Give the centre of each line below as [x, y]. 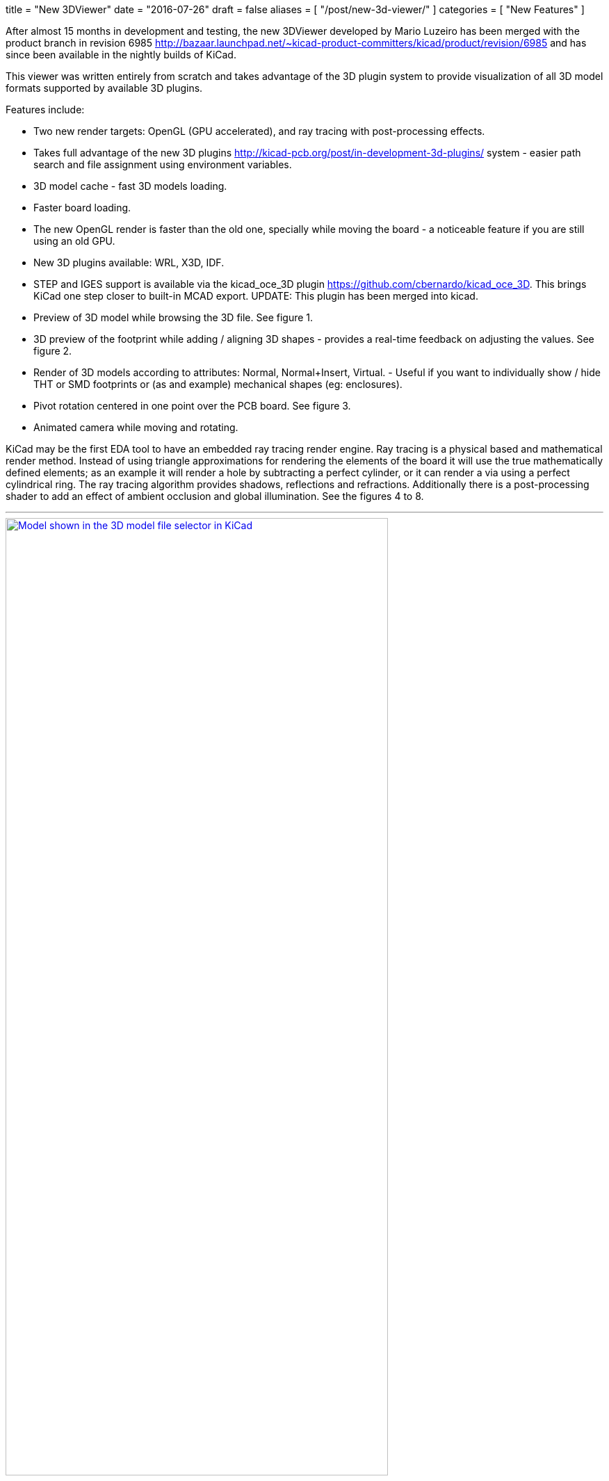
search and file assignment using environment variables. [163, 164]
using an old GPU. [74, 241]
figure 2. [53, 351]
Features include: [45, 110]
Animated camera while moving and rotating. [136, 427]
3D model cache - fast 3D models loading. [130, 186]
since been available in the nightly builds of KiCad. [121, 55]
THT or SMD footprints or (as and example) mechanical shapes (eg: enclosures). [218, 384]
